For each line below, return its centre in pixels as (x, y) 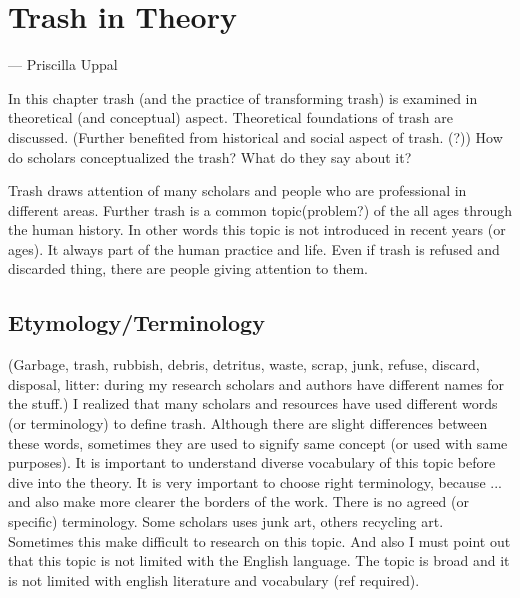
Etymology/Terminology (136, 322)
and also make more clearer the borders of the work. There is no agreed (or (238, 501)
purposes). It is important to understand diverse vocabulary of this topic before (252, 462)
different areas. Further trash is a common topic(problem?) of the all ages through (260, 209)
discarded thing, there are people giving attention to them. (188, 268)
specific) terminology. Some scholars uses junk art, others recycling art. (226, 521)
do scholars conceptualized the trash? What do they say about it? (210, 156)
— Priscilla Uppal (63, 64)
